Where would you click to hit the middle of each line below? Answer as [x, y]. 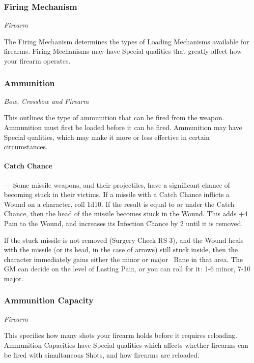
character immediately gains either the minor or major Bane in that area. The [124, 259]
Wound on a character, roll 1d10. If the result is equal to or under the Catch [119, 204]
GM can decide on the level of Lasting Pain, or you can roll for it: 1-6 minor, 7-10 [127, 269]
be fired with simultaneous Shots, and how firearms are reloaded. [102, 354]
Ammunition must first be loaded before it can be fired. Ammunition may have [123, 127]
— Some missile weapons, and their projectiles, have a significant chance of [117, 184]
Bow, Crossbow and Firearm [46, 101]
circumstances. [26, 147]
